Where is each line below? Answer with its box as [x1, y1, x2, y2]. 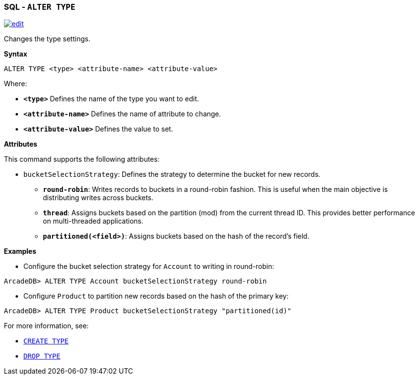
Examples [4, 247, 37, 256]
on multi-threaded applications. [43, 217, 144, 226]
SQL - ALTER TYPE [4, 2, 76, 12]
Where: [4, 79, 27, 88]
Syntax [4, 50, 27, 58]
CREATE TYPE [23, 337, 69, 345]
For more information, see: [4, 322, 89, 330]
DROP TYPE [23, 352, 60, 360]
